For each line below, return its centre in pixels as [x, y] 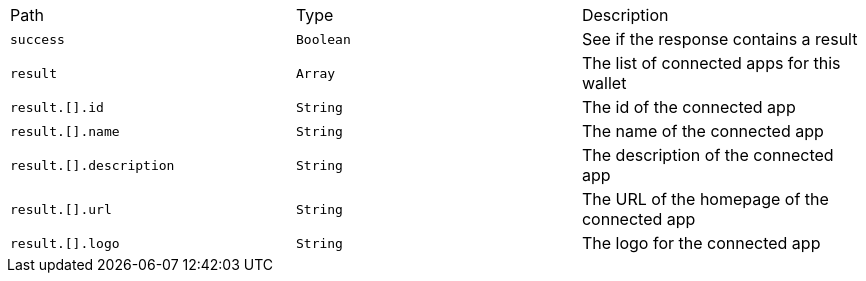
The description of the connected [707, 155]
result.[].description [92, 165]
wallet [604, 83]
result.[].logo [65, 243]
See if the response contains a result [719, 39]
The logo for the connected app [701, 243]
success [37, 39]
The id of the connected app [688, 107]
